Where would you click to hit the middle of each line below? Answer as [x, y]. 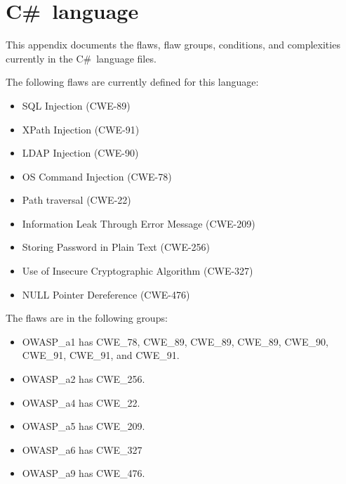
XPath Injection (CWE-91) [81, 129]
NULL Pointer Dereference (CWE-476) [106, 294]
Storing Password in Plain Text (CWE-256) [116, 247]
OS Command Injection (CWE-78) [97, 176]
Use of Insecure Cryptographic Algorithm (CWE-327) [138, 271]
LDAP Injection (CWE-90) [80, 153]
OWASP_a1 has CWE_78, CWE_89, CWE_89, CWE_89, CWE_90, [175, 341]
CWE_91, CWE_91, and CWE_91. [101, 355]
